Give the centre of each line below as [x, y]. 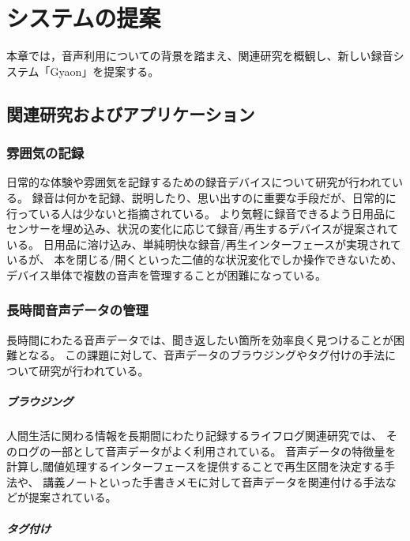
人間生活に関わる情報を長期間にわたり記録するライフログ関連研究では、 [194, 436]
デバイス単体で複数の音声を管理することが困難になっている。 [166, 274]
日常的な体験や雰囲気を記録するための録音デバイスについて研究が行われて [199, 182]
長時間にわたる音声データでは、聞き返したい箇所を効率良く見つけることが [200, 339]
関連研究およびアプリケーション [131, 113]
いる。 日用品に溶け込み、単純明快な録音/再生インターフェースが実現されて [204, 244]
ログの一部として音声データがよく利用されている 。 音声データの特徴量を [207, 451]
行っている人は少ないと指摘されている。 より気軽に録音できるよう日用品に [201, 213]
